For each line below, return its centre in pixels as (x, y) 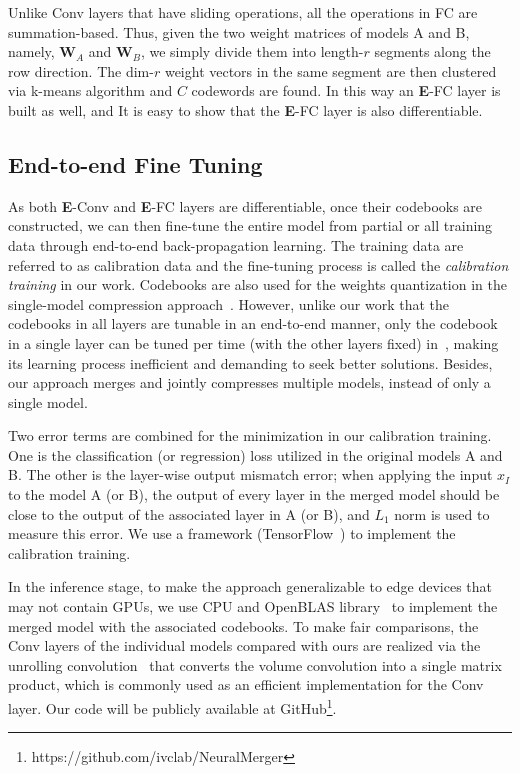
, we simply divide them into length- (252, 51)
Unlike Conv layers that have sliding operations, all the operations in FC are (243, 12)
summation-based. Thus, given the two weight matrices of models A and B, (239, 31)
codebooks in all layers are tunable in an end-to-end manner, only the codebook (253, 323)
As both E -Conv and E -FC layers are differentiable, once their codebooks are (245, 205)
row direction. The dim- (81, 70)
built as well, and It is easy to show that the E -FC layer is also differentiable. (245, 109)
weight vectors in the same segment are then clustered (330, 70)
